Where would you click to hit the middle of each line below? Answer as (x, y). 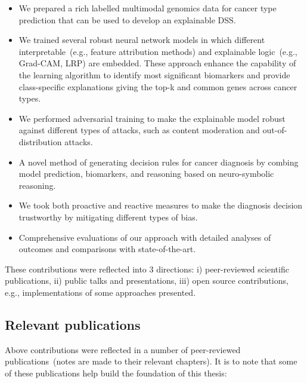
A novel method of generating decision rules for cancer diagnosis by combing (159, 162)
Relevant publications (73, 324)
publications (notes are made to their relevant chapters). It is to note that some (151, 361)
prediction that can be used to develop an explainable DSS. (127, 19)
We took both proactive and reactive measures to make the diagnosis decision (161, 205)
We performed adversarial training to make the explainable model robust (152, 118)
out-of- (275, 130)
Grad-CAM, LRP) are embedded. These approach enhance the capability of (157, 63)
